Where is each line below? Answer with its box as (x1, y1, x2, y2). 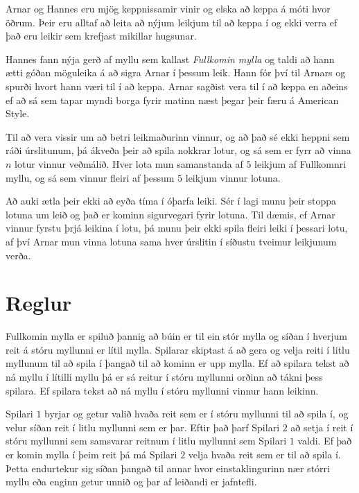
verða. (6, 248, 31, 262)
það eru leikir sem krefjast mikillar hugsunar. (6, 28, 197, 43)
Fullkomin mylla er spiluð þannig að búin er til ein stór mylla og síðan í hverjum (6, 329, 347, 343)
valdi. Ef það (297, 433, 352, 448)
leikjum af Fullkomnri (254, 156, 347, 171)
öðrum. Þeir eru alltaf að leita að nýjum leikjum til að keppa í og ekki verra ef (6, 15, 338, 29)
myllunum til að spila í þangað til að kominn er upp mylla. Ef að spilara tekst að (6, 356, 349, 370)
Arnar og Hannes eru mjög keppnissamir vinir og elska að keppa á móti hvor (6, 1, 331, 15)
